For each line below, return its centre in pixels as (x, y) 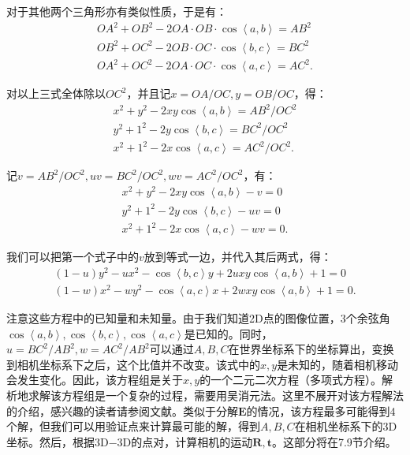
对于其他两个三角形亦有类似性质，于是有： (117, 11)
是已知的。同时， (228, 333)
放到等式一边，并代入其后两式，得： (238, 257)
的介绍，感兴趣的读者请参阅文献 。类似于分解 (122, 410)
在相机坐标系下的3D (346, 426)
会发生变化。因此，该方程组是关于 (95, 380)
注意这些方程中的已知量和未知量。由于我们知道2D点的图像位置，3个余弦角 (198, 317)
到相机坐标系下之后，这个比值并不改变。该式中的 (133, 364)
